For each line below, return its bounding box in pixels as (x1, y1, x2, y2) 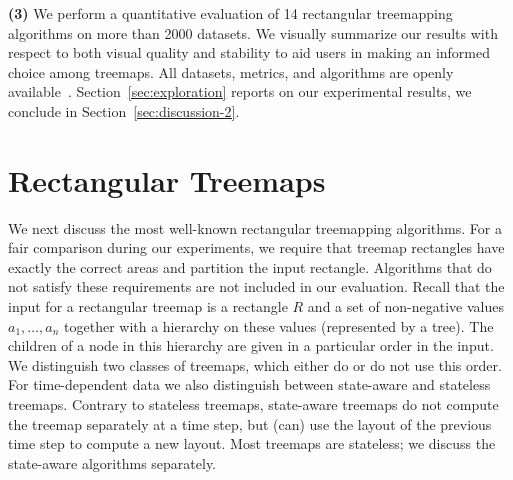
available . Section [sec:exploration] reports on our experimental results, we (8, 81, 472, 102)
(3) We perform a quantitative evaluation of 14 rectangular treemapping (8, 3, 453, 23)
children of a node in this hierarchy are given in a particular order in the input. (8, 335, 494, 356)
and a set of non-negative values (307, 296, 505, 317)
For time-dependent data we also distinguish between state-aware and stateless (8, 374, 491, 395)
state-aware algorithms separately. (8, 452, 216, 473)
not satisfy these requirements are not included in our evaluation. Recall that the (8, 276, 505, 297)
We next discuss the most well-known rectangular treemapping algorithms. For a (8, 217, 502, 238)
